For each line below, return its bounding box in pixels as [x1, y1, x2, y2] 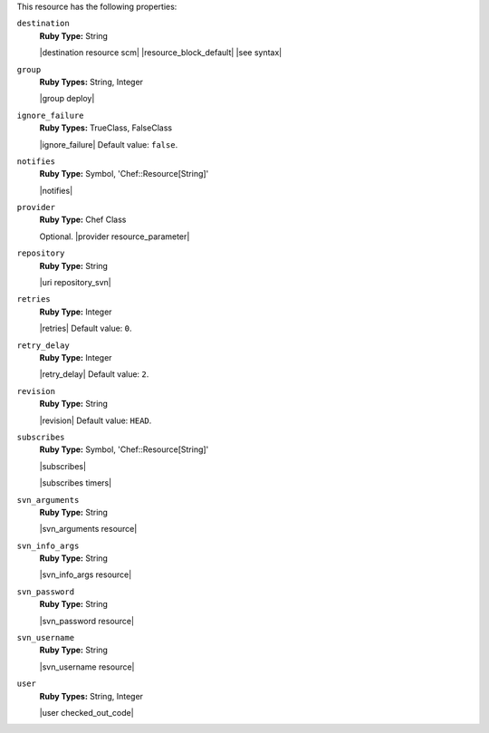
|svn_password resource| [39, 615, 135, 626]
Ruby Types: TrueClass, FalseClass [39, 122, 172, 133]
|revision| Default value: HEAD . [39, 415, 152, 426]
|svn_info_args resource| [39, 569, 132, 580]
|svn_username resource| [39, 661, 135, 672]
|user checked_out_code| [39, 707, 135, 718]
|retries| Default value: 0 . [39, 323, 132, 334]
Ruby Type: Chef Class [39, 214, 127, 226]
